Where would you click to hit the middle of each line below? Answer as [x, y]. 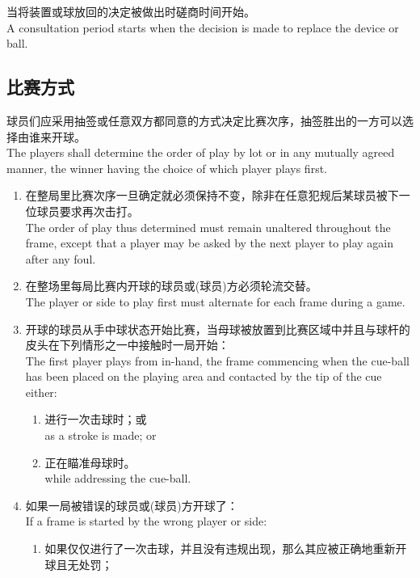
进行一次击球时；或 [96, 419]
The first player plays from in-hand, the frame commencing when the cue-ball [217, 360]
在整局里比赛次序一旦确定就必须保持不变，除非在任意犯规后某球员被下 [212, 195]
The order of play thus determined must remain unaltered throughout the [208, 227]
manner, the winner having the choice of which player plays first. [167, 168]
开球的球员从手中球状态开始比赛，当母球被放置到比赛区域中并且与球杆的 [218, 329]
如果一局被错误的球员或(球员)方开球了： [132, 505]
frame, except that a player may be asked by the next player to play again [209, 243]
